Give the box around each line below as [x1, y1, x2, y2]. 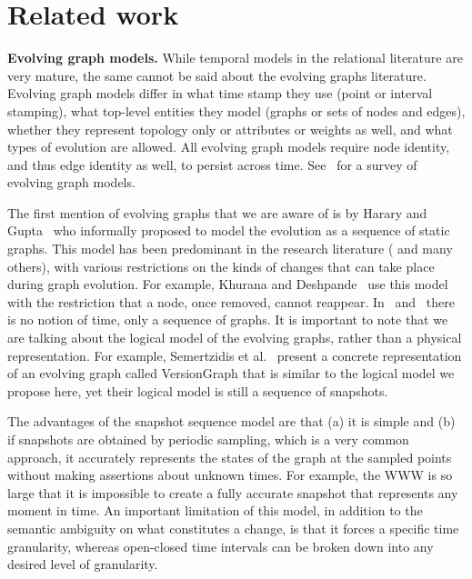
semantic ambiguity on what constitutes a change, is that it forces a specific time [7, 518, 459, 537]
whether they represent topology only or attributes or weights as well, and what [7, 119, 453, 138]
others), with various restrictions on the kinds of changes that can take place [7, 256, 435, 275]
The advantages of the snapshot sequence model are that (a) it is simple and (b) [7, 412, 456, 431]
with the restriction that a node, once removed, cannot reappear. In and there [7, 292, 455, 311]
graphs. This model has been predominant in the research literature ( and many [7, 239, 453, 258]
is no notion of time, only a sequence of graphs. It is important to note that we [7, 310, 448, 329]
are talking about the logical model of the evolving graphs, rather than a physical [7, 328, 462, 347]
